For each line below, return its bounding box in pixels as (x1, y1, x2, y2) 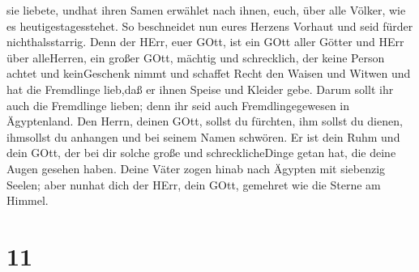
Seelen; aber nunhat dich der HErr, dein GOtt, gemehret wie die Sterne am (6, 176, 381, 193)
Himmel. (6, 192, 49, 209)
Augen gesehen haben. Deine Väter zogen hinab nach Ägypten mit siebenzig (6, 159, 386, 176)
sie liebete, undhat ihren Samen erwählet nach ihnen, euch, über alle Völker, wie (6, 2, 406, 18)
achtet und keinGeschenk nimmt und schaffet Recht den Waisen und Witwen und (6, 65, 411, 82)
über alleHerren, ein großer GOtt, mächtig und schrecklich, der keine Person (6, 49, 385, 66)
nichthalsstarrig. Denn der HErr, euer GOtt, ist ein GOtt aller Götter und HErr (6, 33, 404, 50)
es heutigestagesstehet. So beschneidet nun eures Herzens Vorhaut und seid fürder (6, 17, 413, 34)
